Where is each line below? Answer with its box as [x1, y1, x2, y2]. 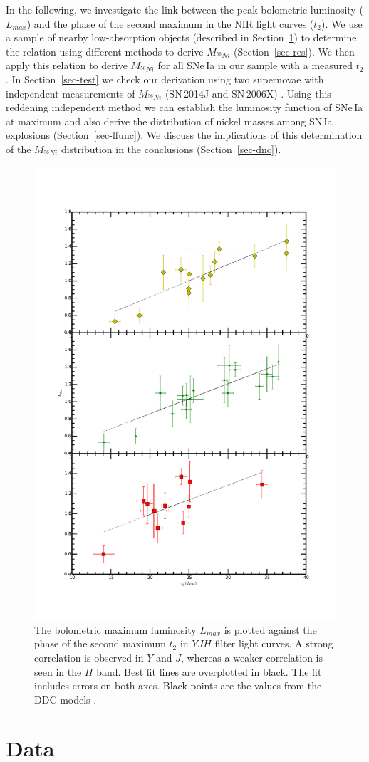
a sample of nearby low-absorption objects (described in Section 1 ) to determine [6, 30, 357, 45]
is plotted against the [224, 622, 317, 637]
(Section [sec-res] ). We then [234, 43, 355, 58]
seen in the [34, 664, 82, 679]
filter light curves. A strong [214, 636, 333, 651]
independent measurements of [6, 85, 135, 100]
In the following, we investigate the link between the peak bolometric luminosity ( [6, 2, 363, 16]
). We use [321, 16, 363, 31]
